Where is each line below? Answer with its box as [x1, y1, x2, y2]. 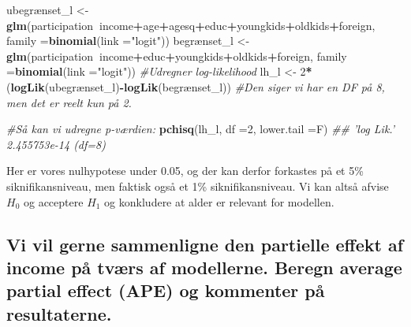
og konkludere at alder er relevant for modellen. [104, 193, 334, 210]
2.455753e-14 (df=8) [6, 136, 106, 152]
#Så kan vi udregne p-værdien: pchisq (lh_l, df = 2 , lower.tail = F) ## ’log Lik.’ [6, 121, 395, 137]
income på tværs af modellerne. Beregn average [6, 255, 402, 279]
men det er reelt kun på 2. [6, 94, 132, 110]
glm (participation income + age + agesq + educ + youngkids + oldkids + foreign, [6, 17, 376, 33]
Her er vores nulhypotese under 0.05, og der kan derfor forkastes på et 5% [6, 162, 364, 179]
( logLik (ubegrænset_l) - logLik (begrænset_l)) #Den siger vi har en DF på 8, [6, 78, 385, 95]
